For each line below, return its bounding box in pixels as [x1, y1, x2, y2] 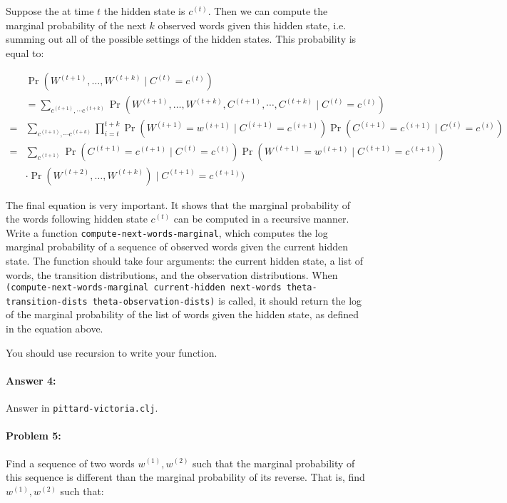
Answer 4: [6, 372, 56, 387]
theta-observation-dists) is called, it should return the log [92, 293, 362, 308]
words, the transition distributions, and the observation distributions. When [6, 267, 338, 282]
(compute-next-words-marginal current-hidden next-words [6, 283, 282, 293]
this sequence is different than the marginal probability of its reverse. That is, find [6, 469, 365, 484]
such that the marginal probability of [193, 455, 355, 470]
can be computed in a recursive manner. [173, 211, 349, 226]
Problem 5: [6, 428, 61, 443]
